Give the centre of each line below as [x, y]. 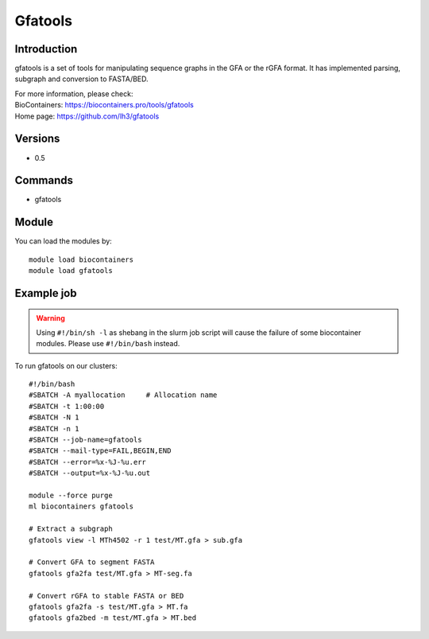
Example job [46, 293]
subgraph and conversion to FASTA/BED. [81, 79]
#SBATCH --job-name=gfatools [85, 440]
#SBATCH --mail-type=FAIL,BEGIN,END [100, 451]
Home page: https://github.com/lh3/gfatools [87, 116]
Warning [50, 318]
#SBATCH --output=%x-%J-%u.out [90, 473]
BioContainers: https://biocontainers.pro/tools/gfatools [104, 105]
